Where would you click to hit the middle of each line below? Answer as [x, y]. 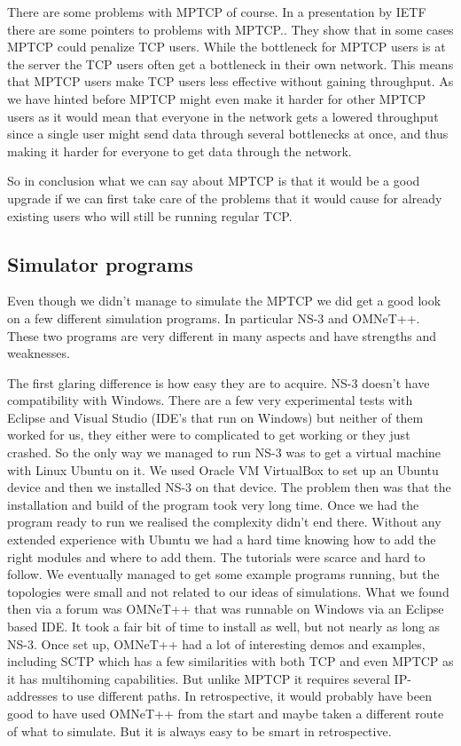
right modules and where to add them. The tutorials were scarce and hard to [216, 556]
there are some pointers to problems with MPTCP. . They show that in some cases [230, 29]
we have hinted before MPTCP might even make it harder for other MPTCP [216, 98]
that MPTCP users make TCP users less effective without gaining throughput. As [230, 81]
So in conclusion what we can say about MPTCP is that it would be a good [214, 181]
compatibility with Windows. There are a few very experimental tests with [210, 400]
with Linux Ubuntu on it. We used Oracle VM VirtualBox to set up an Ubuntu [223, 469]
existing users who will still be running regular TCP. [150, 215]
